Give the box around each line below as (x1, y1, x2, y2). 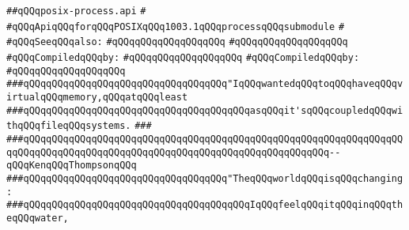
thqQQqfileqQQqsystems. (6, 120, 131, 132)
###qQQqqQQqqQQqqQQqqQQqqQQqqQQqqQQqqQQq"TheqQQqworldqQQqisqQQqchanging (6, 172, 403, 184)
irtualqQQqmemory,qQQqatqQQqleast (6, 91, 188, 103)
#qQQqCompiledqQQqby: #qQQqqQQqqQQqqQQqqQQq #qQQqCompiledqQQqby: (6, 51, 360, 63)
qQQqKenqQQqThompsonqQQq (6, 160, 137, 172)
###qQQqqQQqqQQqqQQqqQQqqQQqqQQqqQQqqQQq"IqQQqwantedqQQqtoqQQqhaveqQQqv (6, 78, 403, 90)
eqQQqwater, (6, 212, 69, 224)
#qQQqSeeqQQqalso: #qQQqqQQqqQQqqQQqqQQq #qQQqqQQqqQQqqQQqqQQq (6, 36, 348, 48)
